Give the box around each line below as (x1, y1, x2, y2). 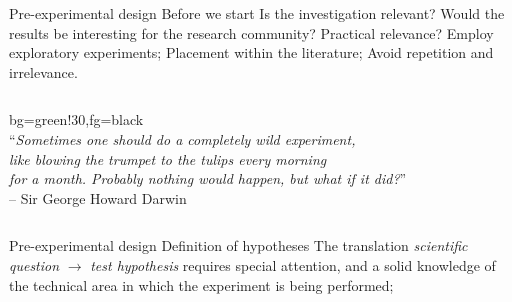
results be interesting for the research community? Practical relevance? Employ (9, 22, 494, 43)
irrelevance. (9, 61, 78, 82)
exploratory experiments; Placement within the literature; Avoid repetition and (9, 42, 494, 63)
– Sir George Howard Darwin (9, 187, 187, 208)
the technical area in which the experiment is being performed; (9, 274, 394, 295)
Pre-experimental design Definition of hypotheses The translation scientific (9, 235, 468, 256)
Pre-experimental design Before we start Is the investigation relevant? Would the (9, 3, 505, 23)
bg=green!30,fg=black (9, 109, 144, 130)
